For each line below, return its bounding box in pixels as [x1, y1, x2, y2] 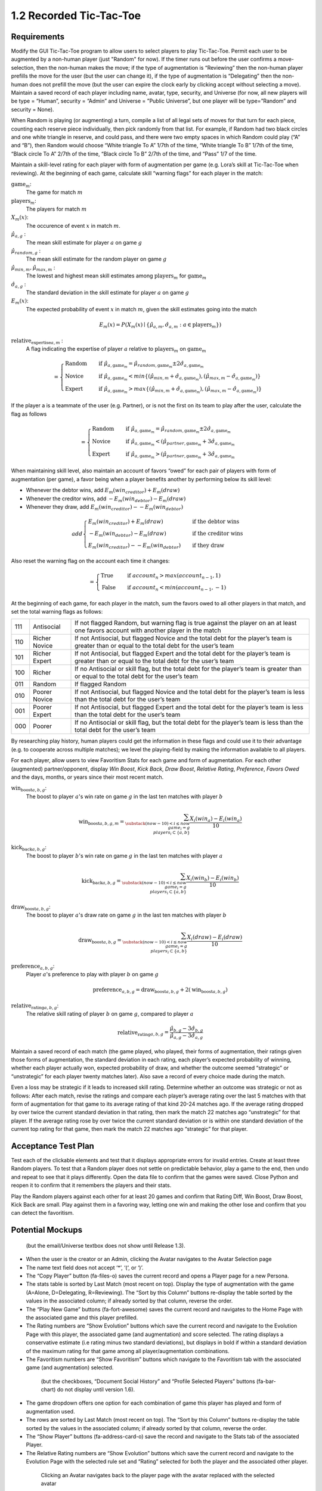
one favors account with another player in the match [75, 626, 221, 635]
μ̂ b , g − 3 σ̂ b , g [169, 1025, 203, 1034]
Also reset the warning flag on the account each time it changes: [11, 558, 170, 565]
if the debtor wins [192, 518, 240, 525]
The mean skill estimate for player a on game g [26, 239, 143, 246]
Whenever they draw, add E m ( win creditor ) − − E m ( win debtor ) [26, 503, 184, 512]
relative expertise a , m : [11, 337, 63, 345]
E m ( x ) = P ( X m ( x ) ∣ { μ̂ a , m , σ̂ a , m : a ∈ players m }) [99, 321, 222, 329]
